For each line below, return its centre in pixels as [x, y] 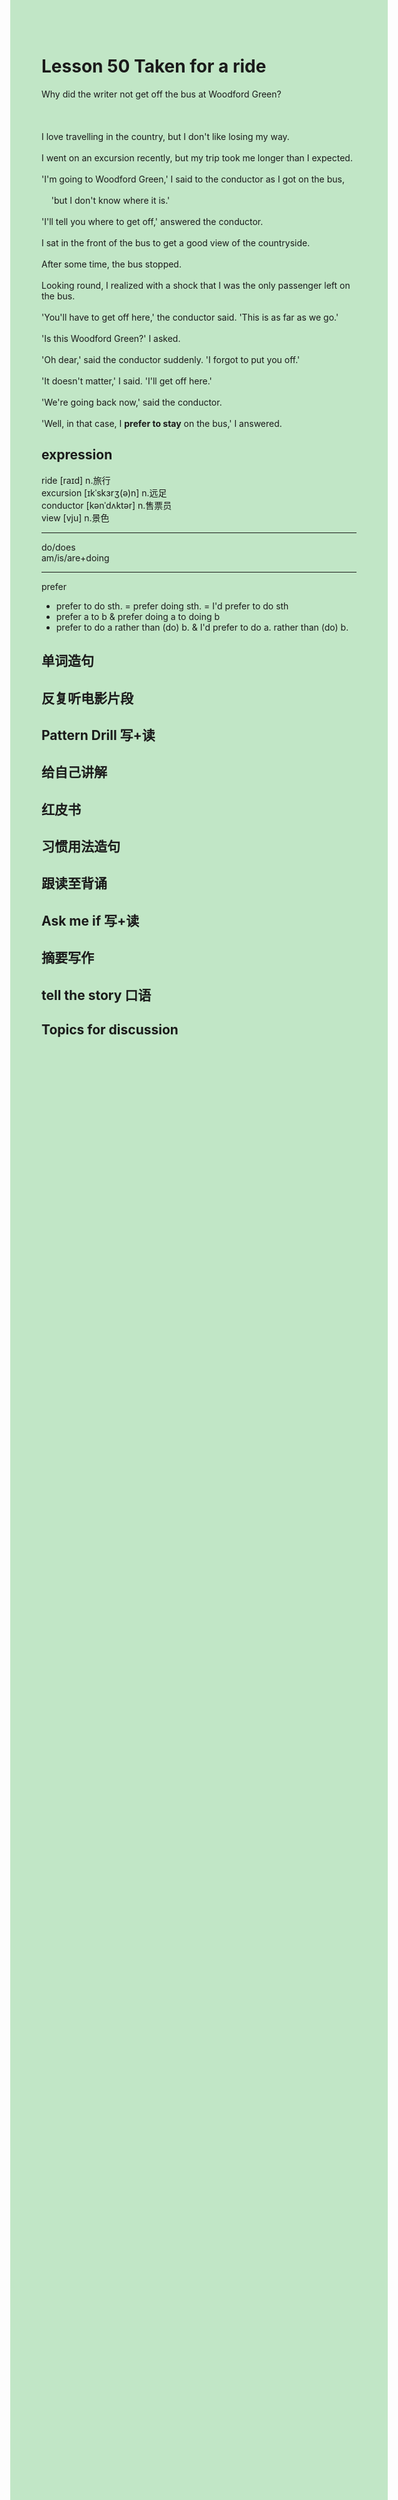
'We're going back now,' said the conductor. [132, 402]
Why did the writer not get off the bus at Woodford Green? [161, 94]
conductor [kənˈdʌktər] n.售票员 [107, 505]
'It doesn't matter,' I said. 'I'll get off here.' [127, 381]
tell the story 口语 [96, 995]
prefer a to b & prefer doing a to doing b [138, 616]
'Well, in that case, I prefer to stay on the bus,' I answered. [162, 423]
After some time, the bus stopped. [111, 264]
